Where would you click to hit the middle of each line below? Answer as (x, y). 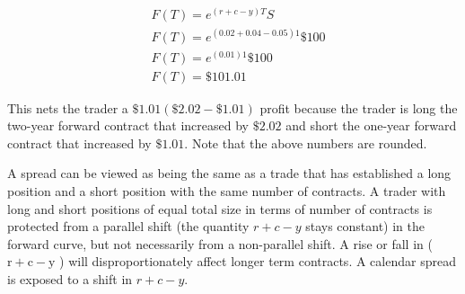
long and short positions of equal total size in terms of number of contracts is (220, 208)
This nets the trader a (68, 107)
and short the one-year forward (371, 125)
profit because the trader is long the (359, 107)
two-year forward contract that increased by (128, 125)
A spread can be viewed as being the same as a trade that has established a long (229, 173)
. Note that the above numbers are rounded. (306, 143)
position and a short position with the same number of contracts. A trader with (227, 191)
